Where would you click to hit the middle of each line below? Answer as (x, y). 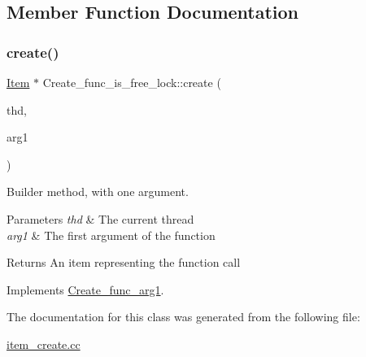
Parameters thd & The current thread (100, 218)
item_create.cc (44, 344)
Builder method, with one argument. (98, 192)
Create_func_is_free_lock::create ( (132, 82)
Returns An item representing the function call (124, 262)
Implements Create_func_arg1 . (85, 289)
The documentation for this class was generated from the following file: (183, 317)
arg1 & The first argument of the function (111, 235)
